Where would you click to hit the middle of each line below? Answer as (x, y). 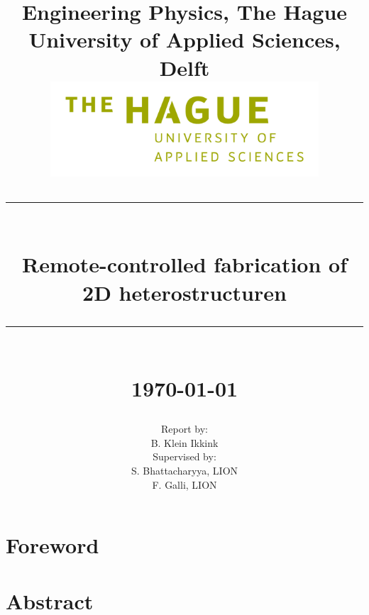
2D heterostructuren (184, 292)
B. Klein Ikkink (184, 442)
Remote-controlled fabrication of (184, 264)
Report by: (184, 429)
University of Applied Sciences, (184, 39)
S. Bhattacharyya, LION (184, 470)
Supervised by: (184, 456)
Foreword (53, 545)
